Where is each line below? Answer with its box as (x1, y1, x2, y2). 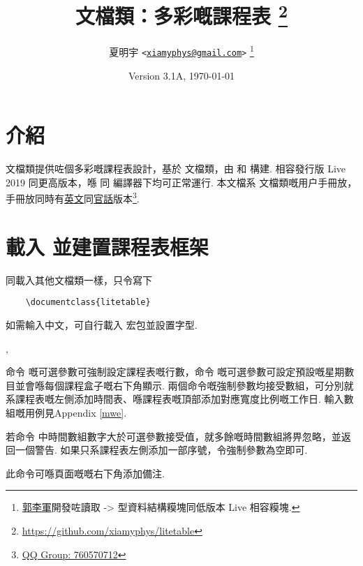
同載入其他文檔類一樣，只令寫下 (6, 272, 152, 287)
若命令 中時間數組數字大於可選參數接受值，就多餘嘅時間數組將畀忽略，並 (6, 429, 341, 443)
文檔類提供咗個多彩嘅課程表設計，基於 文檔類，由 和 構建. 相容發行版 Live (6, 161, 346, 176)
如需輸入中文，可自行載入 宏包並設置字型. (6, 318, 198, 332)
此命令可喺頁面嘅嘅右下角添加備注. (6, 466, 165, 480)
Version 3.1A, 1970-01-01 (128, 68, 235, 82)
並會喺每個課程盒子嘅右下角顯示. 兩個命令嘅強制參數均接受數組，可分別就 (15, 378, 354, 392)
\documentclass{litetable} (25, 297, 151, 308)
